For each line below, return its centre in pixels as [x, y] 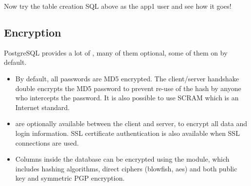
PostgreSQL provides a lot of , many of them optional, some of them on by [116, 52]
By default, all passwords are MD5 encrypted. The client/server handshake [127, 78]
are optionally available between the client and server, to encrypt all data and [131, 123]
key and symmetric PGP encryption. [70, 178]
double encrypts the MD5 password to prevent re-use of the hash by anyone [128, 88]
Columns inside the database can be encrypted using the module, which [122, 159]
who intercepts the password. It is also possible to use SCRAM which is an [127, 98]
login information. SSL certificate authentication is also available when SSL [127, 133]
